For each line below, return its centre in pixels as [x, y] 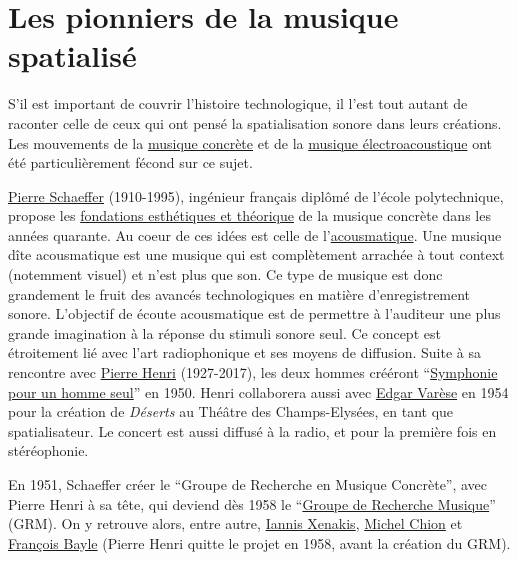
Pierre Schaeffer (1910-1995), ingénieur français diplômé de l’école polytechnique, [256, 195]
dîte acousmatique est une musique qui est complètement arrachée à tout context [256, 254]
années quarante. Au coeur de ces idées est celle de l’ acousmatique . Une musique [255, 234]
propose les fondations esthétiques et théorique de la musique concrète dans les [249, 215]
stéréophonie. [48, 450]
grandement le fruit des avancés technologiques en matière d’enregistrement [239, 293]
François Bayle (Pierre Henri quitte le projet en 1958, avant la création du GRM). [259, 542]
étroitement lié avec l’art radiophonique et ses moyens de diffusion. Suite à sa [244, 352]
